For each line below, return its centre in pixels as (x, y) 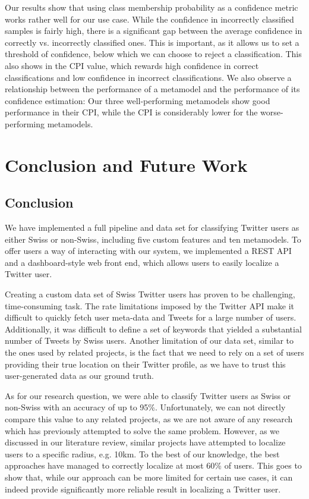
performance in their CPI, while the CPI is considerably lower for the (131, 112)
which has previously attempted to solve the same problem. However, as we (142, 430)
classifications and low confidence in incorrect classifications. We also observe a (148, 77)
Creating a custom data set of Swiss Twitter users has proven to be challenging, (150, 294)
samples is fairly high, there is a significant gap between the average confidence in (154, 31)
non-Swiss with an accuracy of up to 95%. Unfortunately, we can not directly (145, 407)
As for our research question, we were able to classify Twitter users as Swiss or (148, 395)
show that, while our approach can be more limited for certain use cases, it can (149, 477)
